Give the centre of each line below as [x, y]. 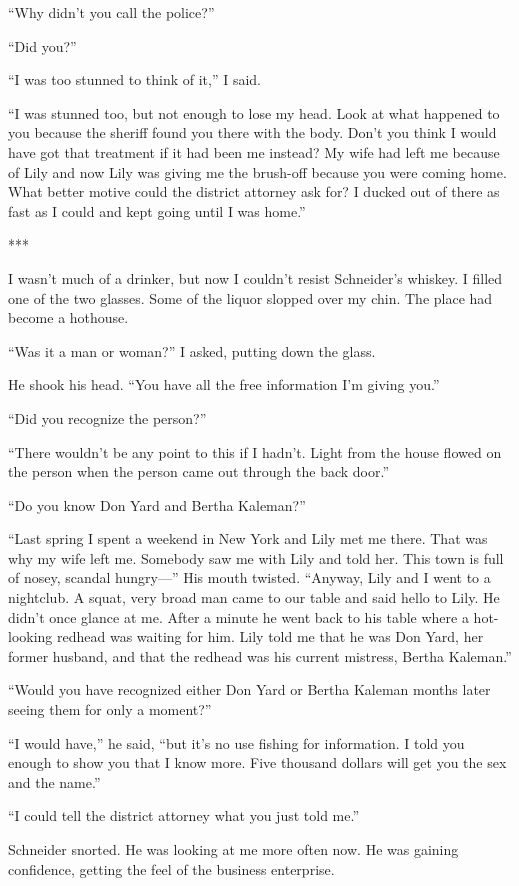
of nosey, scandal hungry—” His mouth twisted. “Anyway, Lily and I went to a [249, 577]
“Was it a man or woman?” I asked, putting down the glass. [192, 350]
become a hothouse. [68, 317]
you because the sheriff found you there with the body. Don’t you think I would [252, 132]
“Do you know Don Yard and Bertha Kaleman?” [157, 504]
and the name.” [54, 781]
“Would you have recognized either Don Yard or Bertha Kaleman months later [249, 689]
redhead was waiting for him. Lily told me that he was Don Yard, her [270, 636]
